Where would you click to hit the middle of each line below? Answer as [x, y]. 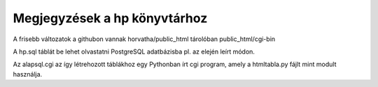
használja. [28, 74]
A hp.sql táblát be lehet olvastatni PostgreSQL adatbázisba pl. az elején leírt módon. [134, 52]
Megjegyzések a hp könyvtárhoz [110, 18]
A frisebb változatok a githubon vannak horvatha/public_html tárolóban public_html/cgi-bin [144, 39]
